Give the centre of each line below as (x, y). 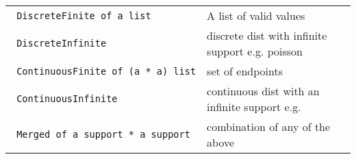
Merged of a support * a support (103, 134)
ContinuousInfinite (67, 99)
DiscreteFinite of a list (84, 15)
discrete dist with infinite (267, 35)
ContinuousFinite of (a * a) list (106, 71)
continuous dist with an (263, 91)
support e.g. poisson (255, 51)
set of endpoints (245, 71)
